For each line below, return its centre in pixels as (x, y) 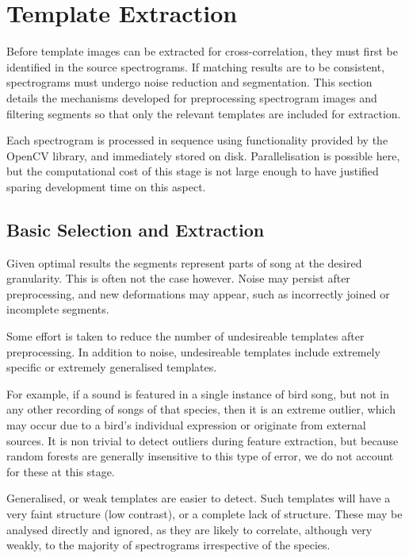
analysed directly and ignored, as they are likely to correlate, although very (189, 529)
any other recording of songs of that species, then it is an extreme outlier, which (201, 409)
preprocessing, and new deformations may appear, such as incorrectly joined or (198, 293)
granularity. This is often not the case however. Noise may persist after (178, 278)
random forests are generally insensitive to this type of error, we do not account (200, 456)
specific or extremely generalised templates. (112, 367)
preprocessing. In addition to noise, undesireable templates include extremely (193, 351)
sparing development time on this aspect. (106, 186)
